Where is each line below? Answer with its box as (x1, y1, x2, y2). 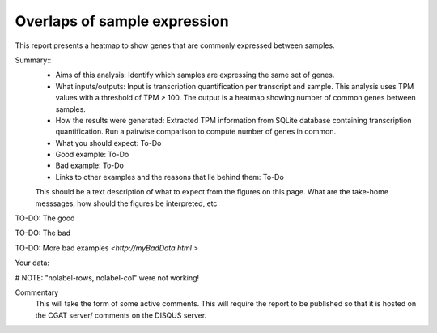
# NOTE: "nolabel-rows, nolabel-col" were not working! (15, 272, 200, 283)
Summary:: (15, 55, 52, 65)
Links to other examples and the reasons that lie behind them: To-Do (55, 172, 285, 181)
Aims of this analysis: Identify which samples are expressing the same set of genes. (55, 70, 335, 80)
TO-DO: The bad (15, 228, 71, 238)
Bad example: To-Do (55, 160, 125, 170)
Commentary (15, 288, 59, 297)
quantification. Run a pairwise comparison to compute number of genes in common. (55, 126, 336, 137)
